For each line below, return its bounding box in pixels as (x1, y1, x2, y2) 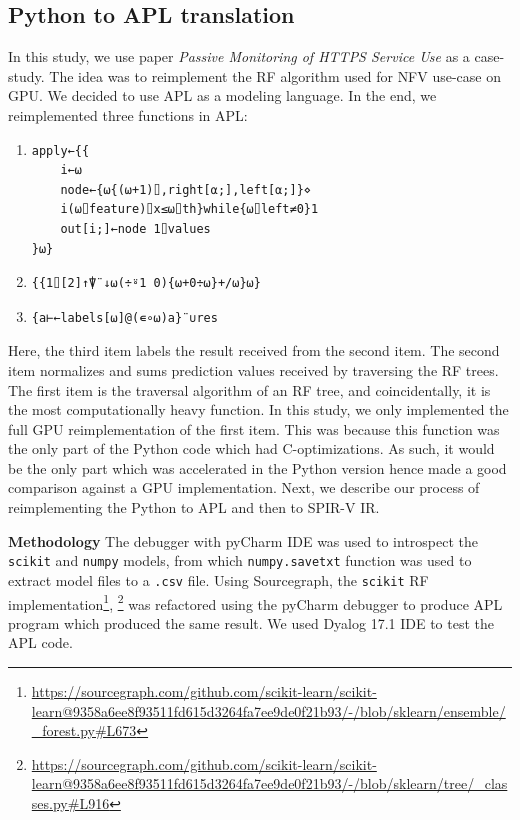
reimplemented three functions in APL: (8, 104, 248, 125)
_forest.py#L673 (31, 720, 137, 741)
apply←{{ (31, 143, 90, 158)
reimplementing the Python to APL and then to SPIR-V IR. (8, 497, 380, 518)
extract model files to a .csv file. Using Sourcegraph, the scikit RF (8, 569, 429, 590)
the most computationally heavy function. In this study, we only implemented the (8, 399, 509, 420)
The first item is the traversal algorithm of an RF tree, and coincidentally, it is (8, 379, 491, 400)
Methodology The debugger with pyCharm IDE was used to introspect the (8, 530, 478, 551)
